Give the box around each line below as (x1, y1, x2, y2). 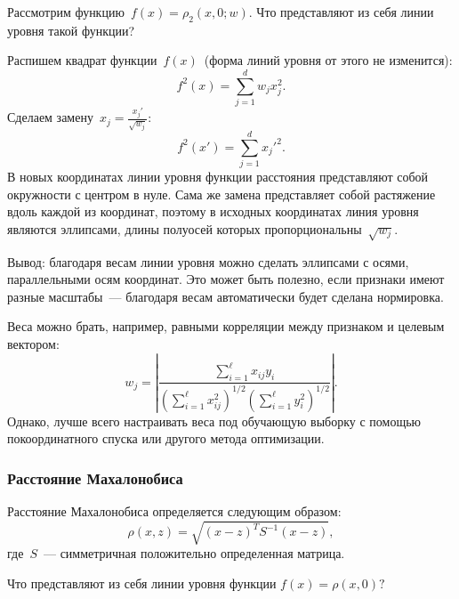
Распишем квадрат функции (7, 51, 157, 69)
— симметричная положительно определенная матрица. (43, 544, 345, 563)
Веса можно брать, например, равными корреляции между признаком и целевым (7, 317, 445, 336)
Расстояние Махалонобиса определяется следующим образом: (7, 502, 342, 521)
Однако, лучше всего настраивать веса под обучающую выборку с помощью (7, 411, 422, 430)
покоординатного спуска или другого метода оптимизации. (7, 429, 325, 448)
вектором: (7, 335, 60, 353)
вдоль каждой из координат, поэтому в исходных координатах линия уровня (7, 202, 419, 221)
